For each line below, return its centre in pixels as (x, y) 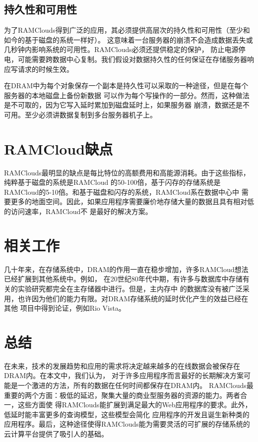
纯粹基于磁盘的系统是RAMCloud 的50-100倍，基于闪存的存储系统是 (112, 182)
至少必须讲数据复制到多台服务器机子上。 (91, 114)
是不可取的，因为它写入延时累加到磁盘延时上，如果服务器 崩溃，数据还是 (123, 105)
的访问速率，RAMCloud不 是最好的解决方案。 (78, 211)
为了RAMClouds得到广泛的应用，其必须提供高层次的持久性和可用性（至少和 (127, 30)
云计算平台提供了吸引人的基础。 (56, 434)
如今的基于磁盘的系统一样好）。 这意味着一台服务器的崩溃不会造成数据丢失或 (129, 39)
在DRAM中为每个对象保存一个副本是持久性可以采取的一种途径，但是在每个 (126, 85)
